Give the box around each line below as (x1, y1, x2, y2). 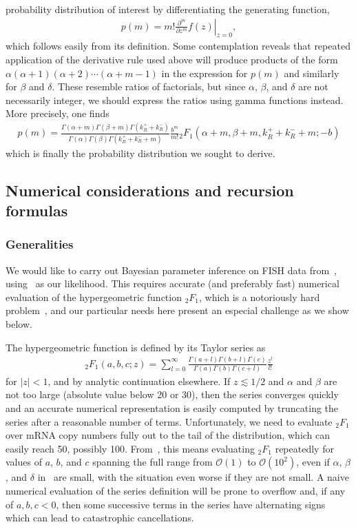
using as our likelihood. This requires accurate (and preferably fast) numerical (6, 276, 339, 291)
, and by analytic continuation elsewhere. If (48, 373, 231, 388)
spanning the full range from (92, 455, 213, 469)
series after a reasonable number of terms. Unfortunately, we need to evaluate (6, 414, 333, 428)
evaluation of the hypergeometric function (6, 289, 182, 304)
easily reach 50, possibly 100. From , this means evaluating (6, 441, 255, 455)
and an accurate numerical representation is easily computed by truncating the (6, 401, 339, 415)
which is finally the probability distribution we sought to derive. (6, 145, 275, 160)
